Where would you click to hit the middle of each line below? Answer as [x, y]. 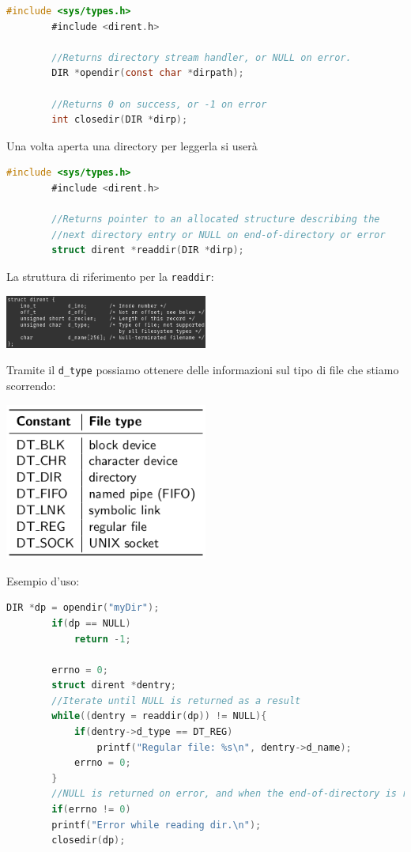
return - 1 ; [102, 639]
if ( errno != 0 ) [91, 810]
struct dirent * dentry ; [114, 685]
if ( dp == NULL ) [91, 623]
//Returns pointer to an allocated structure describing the [216, 220]
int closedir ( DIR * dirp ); [120, 120]
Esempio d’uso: [43, 580]
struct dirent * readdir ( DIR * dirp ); [148, 250]
